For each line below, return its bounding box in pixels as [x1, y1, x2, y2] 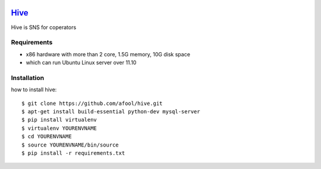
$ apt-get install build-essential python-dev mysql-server [21, 108, 200, 115]
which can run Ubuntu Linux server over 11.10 [26, 59, 137, 66]
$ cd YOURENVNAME [21, 133, 72, 140]
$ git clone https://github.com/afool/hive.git [21, 100, 163, 107]
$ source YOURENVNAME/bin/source [21, 141, 119, 148]
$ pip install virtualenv [21, 116, 97, 123]
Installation [11, 74, 45, 82]
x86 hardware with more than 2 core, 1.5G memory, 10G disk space [26, 50, 190, 58]
